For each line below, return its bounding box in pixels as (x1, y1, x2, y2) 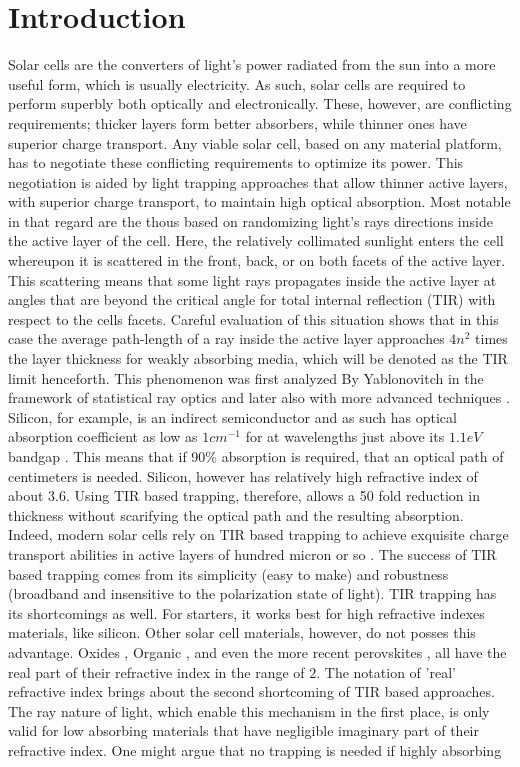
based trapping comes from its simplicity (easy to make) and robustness (8, 563, 449, 584)
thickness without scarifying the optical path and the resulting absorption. (8, 504, 464, 525)
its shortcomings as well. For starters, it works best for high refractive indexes (8, 602, 485, 623)
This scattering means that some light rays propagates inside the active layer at (8, 269, 497, 290)
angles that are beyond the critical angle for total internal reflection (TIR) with (8, 289, 496, 310)
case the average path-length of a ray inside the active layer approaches (8, 328, 445, 349)
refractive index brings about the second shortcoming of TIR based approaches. (8, 681, 495, 702)
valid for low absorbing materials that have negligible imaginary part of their (8, 720, 479, 741)
